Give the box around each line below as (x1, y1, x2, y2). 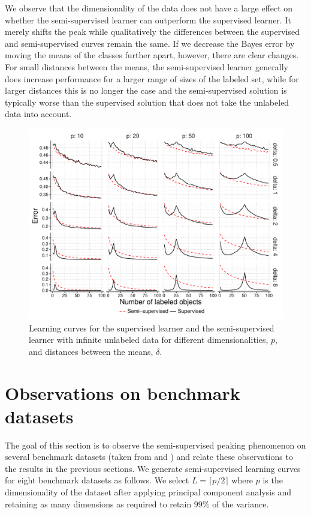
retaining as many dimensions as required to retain (5, 497, 192, 510)
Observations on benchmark (5, 380, 240, 405)
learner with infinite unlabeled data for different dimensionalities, (29, 333, 268, 346)
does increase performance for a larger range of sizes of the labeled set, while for (5, 72, 299, 85)
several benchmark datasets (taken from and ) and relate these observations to (5, 450, 293, 463)
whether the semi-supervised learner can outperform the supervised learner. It (5, 13, 291, 26)
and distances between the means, (29, 345, 153, 357)
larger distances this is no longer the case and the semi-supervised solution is (5, 84, 287, 97)
